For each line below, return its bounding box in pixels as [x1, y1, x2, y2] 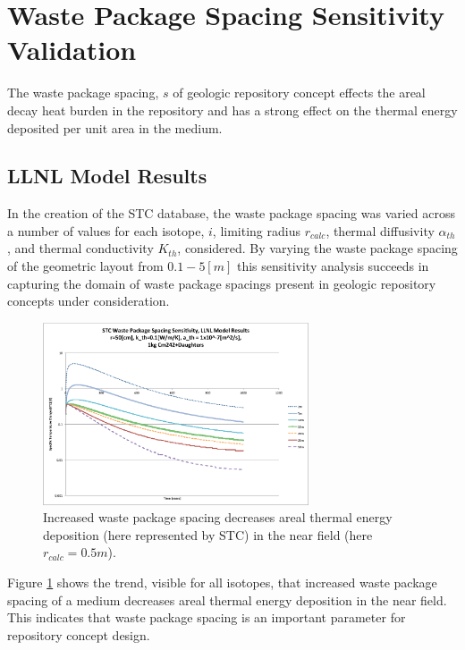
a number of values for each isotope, [7, 221, 205, 240]
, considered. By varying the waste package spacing [177, 239, 458, 257]
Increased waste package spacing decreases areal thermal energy [43, 508, 393, 527]
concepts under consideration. [7, 291, 170, 310]
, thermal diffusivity [325, 221, 435, 240]
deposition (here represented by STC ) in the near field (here [43, 525, 373, 544]
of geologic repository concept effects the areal [173, 83, 426, 102]
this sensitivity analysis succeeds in [236, 257, 429, 275]
